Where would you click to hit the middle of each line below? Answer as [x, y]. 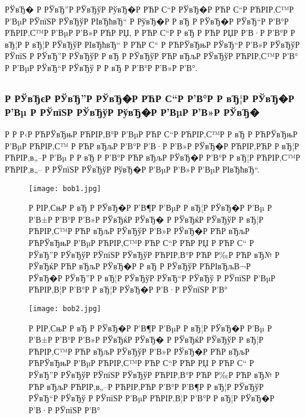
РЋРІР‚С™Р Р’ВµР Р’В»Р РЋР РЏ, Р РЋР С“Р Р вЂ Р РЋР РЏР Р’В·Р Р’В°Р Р [150, 33]
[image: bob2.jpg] [65, 308]
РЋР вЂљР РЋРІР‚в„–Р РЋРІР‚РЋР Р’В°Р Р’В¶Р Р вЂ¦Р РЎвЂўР [146, 386]
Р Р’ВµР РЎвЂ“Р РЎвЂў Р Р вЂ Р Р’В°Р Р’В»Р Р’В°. [101, 67]
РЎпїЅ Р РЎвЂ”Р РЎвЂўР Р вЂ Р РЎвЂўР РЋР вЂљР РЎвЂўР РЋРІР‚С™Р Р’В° [151, 56]
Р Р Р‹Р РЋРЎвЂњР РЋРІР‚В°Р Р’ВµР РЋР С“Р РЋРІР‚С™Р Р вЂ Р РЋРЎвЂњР [151, 134]
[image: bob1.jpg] [65, 188]
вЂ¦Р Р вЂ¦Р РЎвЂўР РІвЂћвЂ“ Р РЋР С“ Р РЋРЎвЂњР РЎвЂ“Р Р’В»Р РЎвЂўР [152, 44]
